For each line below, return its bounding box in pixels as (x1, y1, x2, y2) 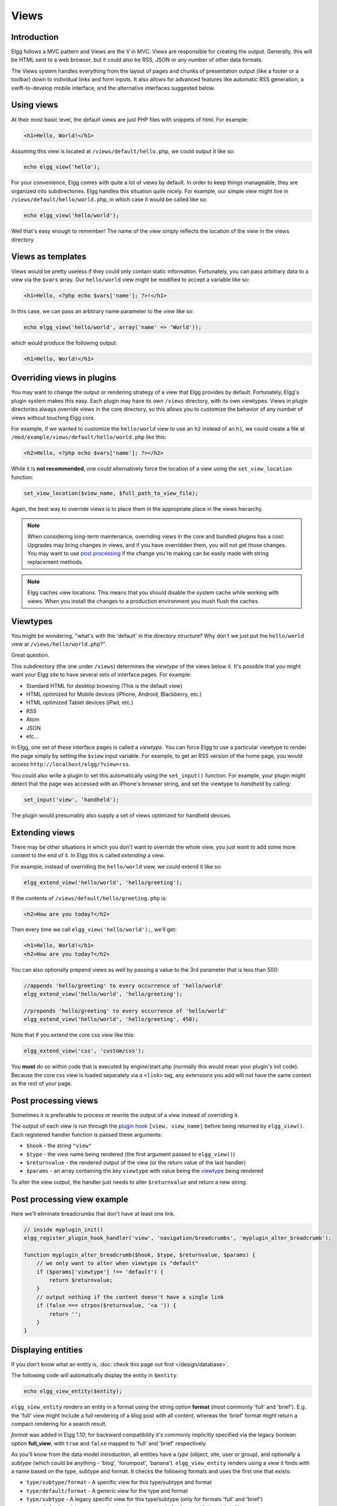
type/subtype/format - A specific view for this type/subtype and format (26, 1479, 212, 1486)
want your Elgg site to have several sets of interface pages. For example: (11, 671, 192, 678)
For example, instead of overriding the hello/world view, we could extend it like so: (11, 863, 222, 870)
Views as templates (11, 252, 87, 262)
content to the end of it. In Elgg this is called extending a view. (11, 852, 165, 859)
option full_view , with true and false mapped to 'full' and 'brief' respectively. (11, 1440, 208, 1447)
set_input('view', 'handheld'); (23, 796, 120, 803)
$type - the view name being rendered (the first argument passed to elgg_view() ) (26, 1151, 235, 1158)
